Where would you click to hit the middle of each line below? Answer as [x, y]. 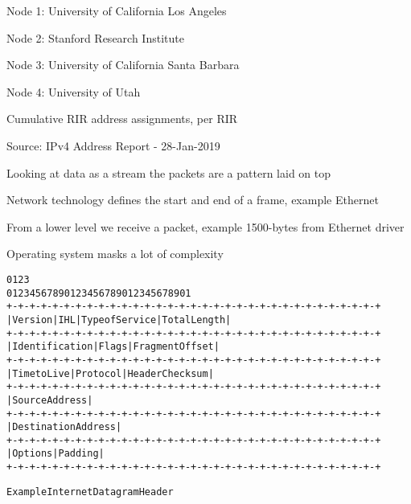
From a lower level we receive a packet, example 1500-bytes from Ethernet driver [205, 226]
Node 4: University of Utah [74, 91]
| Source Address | [50, 400]
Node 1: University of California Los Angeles [117, 10]
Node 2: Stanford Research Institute [95, 37]
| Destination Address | [64, 427]
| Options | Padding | [55, 454]
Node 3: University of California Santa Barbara [123, 65]
